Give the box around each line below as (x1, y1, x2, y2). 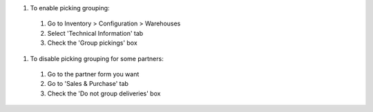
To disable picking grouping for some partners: (30, 54, 164, 63)
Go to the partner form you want (47, 69, 140, 78)
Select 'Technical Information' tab (47, 29, 144, 37)
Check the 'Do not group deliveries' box (47, 89, 161, 98)
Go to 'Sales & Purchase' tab (47, 80, 129, 88)
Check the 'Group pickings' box (47, 38, 137, 47)
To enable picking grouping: (30, 4, 110, 12)
